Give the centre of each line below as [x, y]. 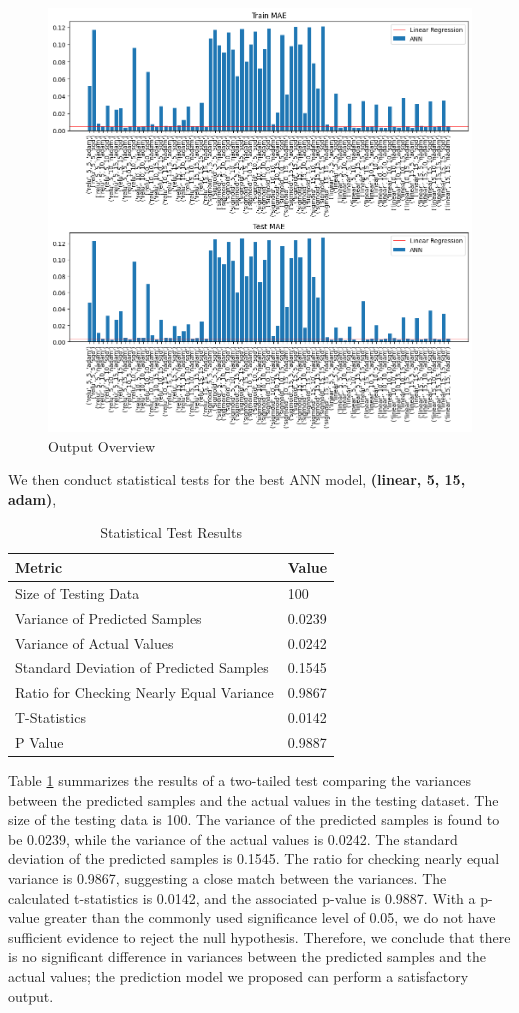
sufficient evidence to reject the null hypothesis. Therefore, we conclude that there [259, 936]
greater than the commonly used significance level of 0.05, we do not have [270, 917]
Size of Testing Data [77, 592]
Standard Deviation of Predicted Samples [142, 667]
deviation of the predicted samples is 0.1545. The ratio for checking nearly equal [254, 858]
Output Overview [102, 445]
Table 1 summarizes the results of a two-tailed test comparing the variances [239, 779]
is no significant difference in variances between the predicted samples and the [247, 956]
